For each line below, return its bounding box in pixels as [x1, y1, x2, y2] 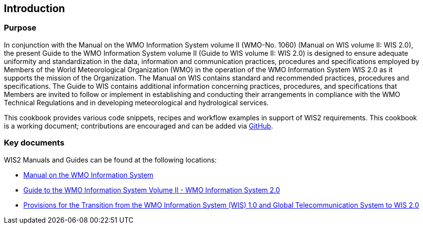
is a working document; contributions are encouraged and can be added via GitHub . [4, 121, 273, 130]
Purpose [4, 23, 36, 33]
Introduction [4, 2, 65, 15]
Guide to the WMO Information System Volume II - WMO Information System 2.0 [23, 185, 280, 194]
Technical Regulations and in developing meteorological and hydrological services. [4, 98, 269, 107]
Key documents [4, 138, 65, 148]
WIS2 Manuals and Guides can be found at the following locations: [4, 155, 217, 164]
